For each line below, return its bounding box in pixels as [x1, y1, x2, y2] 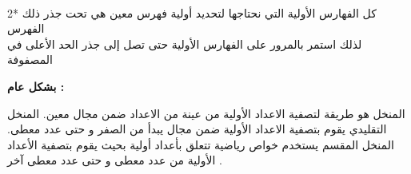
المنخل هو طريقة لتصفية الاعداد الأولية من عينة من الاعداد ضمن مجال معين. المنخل [7, 105, 405, 121]
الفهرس [7, 20, 45, 37]
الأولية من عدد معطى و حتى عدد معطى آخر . [7, 152, 222, 168]
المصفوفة [7, 51, 53, 68]
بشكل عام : [7, 77, 65, 94]
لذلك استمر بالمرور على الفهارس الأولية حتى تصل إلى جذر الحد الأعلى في [7, 35, 362, 52]
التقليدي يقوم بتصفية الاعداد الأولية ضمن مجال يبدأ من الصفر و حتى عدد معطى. [7, 121, 387, 137]
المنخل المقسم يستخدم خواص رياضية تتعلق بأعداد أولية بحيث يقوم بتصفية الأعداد [7, 136, 394, 152]
